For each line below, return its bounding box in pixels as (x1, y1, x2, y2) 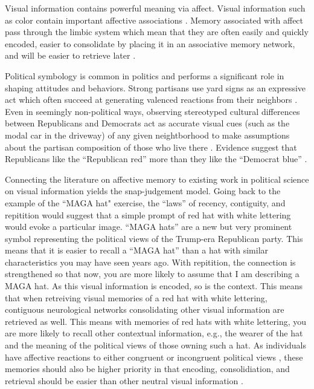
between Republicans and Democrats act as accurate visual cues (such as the (5, 117, 290, 129)
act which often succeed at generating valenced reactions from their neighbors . (5, 93, 298, 106)
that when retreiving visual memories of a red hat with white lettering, (5, 291, 268, 304)
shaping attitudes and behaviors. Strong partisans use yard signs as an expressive (5, 81, 306, 94)
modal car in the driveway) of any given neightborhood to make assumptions (5, 128, 290, 141)
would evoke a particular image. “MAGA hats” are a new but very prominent (5, 220, 292, 233)
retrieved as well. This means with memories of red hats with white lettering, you (5, 315, 307, 327)
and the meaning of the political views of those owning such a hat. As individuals (5, 339, 306, 351)
